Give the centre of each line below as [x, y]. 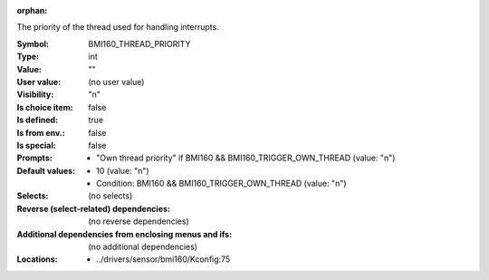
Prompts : [35, 158]
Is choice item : [45, 107]
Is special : [36, 145]
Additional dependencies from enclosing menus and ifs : [125, 234]
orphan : [32, 10]
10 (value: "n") [123, 170]
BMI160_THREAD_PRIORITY [139, 43]
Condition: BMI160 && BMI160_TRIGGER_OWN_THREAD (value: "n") [222, 183]
